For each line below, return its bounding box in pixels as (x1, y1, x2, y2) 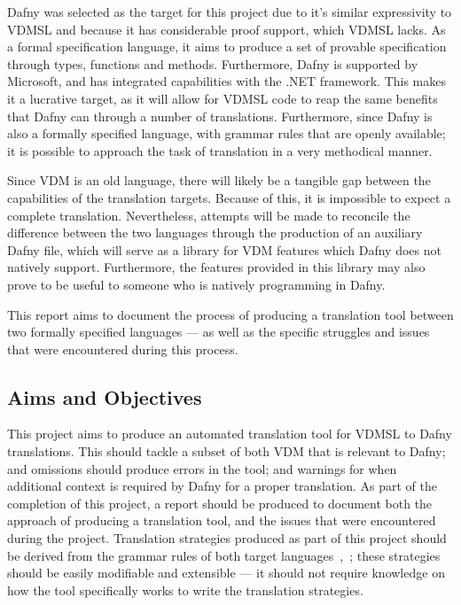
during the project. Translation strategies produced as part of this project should (7, 529, 447, 547)
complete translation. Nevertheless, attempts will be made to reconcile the (7, 206, 410, 224)
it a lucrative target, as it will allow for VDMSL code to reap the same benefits (7, 89, 438, 107)
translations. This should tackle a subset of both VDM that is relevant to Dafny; (7, 442, 446, 461)
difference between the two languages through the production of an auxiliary (7, 223, 423, 242)
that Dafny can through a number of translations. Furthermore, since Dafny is (7, 106, 433, 125)
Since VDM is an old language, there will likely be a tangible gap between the (7, 171, 431, 190)
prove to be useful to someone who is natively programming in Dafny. (7, 275, 386, 293)
